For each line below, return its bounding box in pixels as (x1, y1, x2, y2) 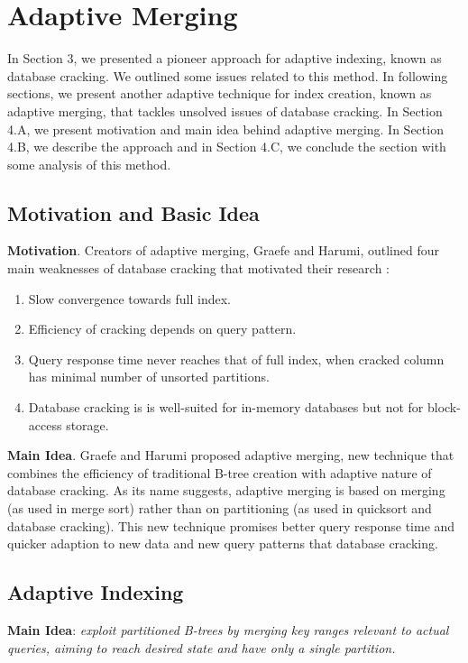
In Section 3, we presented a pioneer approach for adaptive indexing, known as (7, 49, 442, 68)
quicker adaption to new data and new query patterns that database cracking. (7, 534, 438, 553)
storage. (66, 415, 109, 434)
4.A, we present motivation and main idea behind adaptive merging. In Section (7, 119, 444, 138)
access (28, 415, 62, 434)
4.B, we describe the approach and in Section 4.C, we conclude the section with (7, 137, 446, 156)
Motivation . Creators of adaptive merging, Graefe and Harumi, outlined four (7, 241, 440, 260)
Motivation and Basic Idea (7, 198, 260, 226)
